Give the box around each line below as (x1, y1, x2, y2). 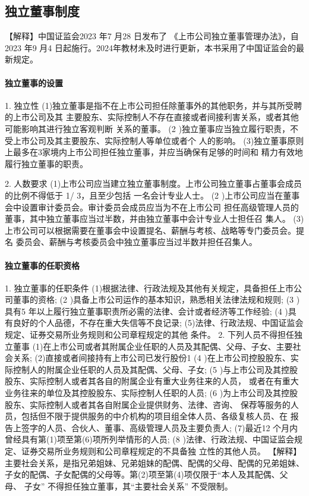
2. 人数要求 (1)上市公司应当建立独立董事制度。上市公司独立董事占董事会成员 (5, 177, 302, 190)
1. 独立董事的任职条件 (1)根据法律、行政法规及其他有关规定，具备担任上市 (5, 281, 294, 294)
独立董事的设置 (5, 76, 63, 89)
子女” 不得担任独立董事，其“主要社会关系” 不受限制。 (24, 479, 233, 492)
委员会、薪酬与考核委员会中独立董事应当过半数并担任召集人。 (15, 236, 257, 248)
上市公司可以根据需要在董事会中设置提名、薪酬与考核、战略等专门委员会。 (5, 224, 296, 236)
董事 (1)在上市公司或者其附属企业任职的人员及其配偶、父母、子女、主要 (12, 340, 293, 352)
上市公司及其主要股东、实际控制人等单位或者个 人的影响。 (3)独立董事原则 (12, 134, 304, 146)
